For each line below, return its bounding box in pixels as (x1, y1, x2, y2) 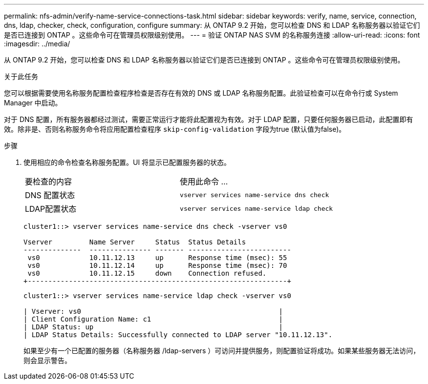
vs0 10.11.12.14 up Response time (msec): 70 (27, 262, 287, 269)
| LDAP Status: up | (23, 323, 283, 331)
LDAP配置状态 (25, 204, 77, 214)
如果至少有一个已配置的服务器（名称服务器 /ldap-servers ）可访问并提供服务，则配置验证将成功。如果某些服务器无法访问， (23, 346, 420, 355)
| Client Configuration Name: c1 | (23, 315, 283, 323)
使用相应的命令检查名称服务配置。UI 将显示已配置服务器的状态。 (23, 158, 231, 166)
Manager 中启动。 (4, 99, 62, 107)
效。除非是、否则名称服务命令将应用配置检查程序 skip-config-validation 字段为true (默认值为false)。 (4, 125, 346, 133)
